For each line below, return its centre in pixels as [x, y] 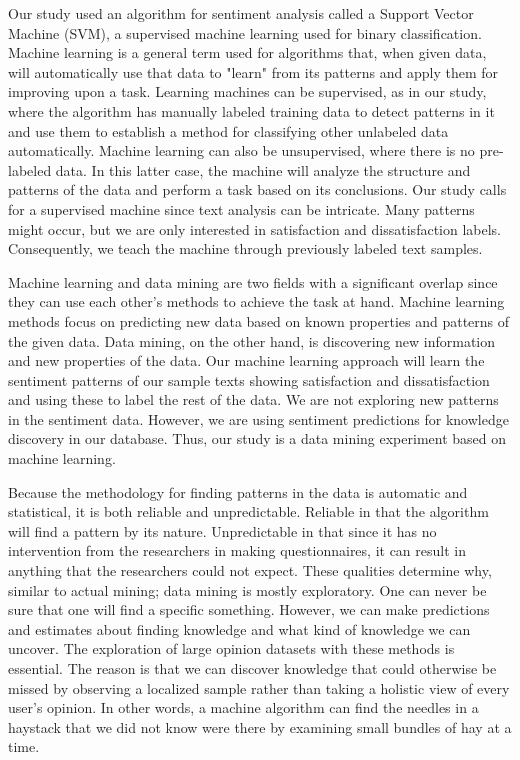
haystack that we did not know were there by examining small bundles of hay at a [260, 726]
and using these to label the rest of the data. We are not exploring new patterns [253, 399]
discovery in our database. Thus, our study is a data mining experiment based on [257, 438]
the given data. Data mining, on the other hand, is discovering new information [252, 340]
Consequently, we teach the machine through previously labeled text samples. [245, 248]
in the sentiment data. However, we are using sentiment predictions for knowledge [258, 418]
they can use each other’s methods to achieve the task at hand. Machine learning [256, 301]
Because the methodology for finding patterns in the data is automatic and [238, 491]
